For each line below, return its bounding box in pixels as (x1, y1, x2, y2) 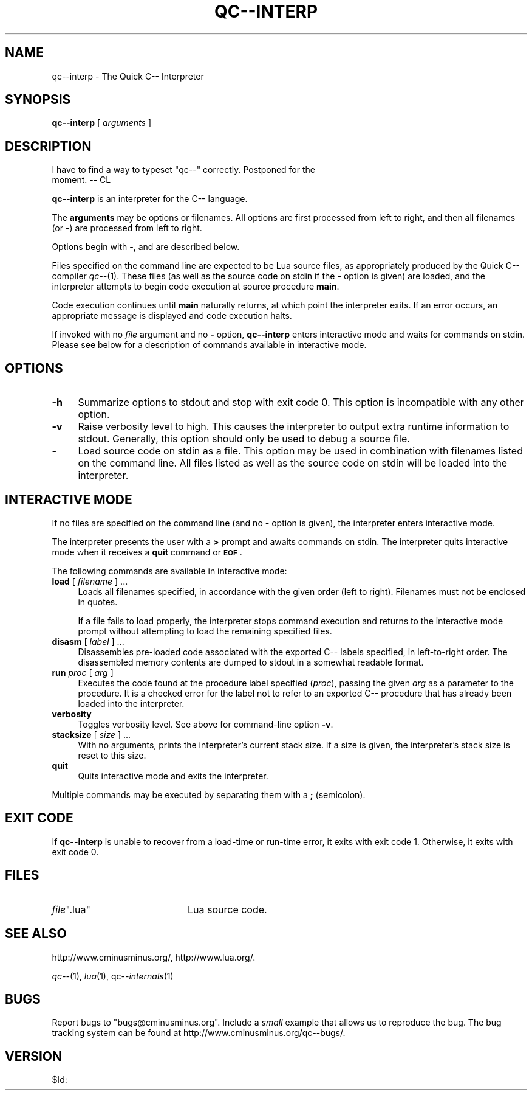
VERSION (5, 1048, 63, 1064)
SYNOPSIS (5, 92, 71, 108)
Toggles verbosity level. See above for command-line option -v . (78, 718, 333, 729)
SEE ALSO (5, 926, 67, 942)
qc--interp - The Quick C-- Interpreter (52, 71, 204, 82)
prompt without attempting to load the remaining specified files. (78, 625, 332, 636)
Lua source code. (187, 903, 267, 916)
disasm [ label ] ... (52, 636, 124, 647)
